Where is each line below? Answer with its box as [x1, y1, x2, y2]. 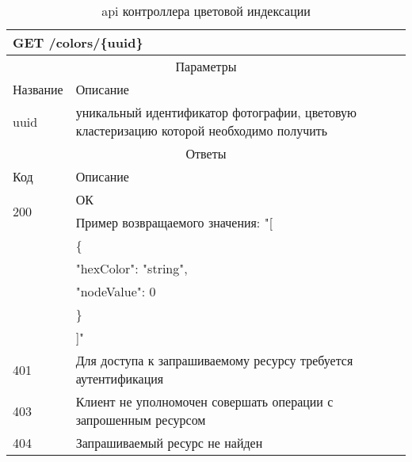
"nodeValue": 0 [75, 282, 156, 300]
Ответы [185, 144, 227, 162]
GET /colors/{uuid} [13, 33, 143, 52]
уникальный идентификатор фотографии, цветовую [75, 103, 357, 121]
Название [13, 80, 63, 98]
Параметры [175, 57, 237, 75]
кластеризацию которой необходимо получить [75, 121, 328, 139]
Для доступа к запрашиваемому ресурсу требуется [75, 351, 353, 369]
